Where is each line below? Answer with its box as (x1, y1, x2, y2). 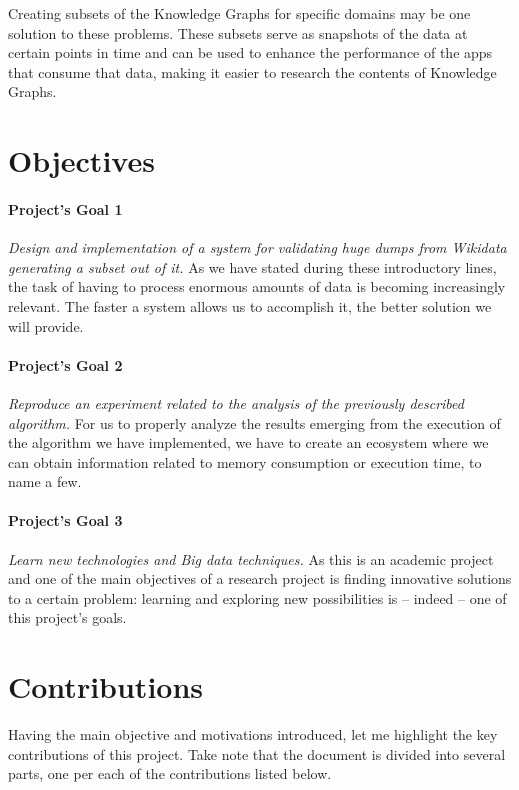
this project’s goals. (8, 607, 127, 628)
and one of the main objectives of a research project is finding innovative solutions (8, 568, 512, 589)
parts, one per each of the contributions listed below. (8, 763, 332, 784)
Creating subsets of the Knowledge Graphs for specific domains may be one (8, 3, 471, 23)
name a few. (8, 471, 82, 492)
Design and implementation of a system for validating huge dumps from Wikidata (8, 237, 507, 258)
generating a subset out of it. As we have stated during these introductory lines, (8, 256, 497, 277)
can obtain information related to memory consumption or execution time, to (8, 451, 482, 472)
